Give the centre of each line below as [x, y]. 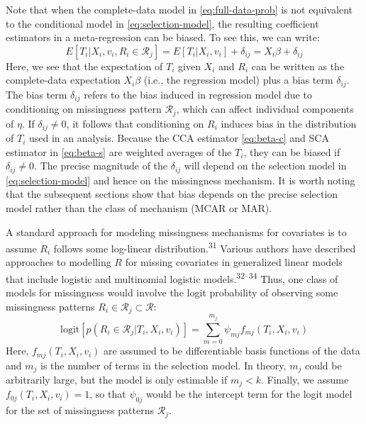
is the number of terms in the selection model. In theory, [163, 365]
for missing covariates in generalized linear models [234, 262]
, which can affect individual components [265, 109]
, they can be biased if [292, 151]
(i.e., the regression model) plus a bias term [238, 80]
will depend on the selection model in [265, 166]
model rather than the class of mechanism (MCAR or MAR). [139, 208]
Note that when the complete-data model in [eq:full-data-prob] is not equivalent [179, 9]
